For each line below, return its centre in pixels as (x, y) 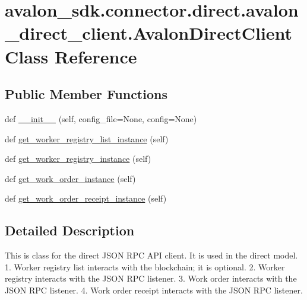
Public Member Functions (86, 94)
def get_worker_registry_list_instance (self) (87, 138)
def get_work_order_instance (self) (70, 178)
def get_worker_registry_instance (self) (78, 159)
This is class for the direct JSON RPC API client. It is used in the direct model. (151, 255)
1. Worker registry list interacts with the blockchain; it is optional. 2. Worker (145, 267)
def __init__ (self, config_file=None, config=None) (101, 118)
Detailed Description (70, 230)
